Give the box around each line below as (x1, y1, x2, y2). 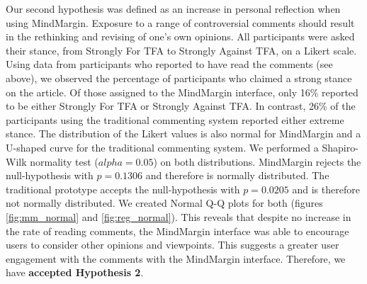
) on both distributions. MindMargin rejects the (153, 154, 361, 169)
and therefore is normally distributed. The (145, 168, 329, 183)
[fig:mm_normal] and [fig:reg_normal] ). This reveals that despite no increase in (6, 209, 351, 224)
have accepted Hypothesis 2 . (6, 265, 144, 280)
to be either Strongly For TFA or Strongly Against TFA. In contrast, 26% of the (6, 98, 356, 113)
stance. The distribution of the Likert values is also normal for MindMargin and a (6, 126, 361, 141)
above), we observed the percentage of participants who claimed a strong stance (6, 70, 352, 85)
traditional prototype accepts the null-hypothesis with (6, 181, 240, 196)
